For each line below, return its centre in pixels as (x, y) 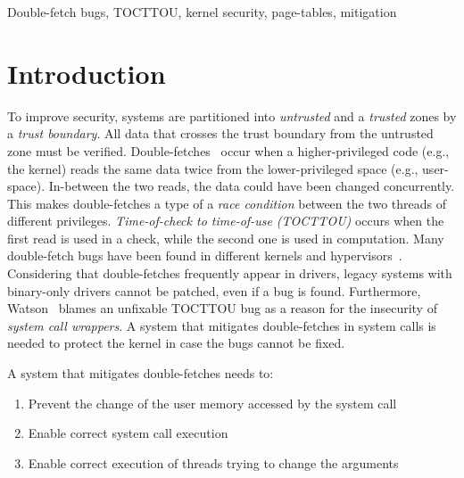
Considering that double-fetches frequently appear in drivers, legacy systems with (230, 273)
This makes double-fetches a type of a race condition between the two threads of (227, 203)
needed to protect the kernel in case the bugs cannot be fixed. (176, 343)
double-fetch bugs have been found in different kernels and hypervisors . (205, 255)
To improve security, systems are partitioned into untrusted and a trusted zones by (232, 115)
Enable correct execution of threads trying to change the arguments (213, 462)
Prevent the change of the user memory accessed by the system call (212, 403)
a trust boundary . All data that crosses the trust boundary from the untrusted (220, 133)
